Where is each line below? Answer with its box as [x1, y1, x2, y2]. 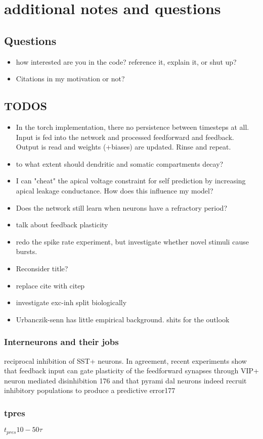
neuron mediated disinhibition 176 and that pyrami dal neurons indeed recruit [4, 375, 247, 385]
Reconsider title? [16, 263, 68, 273]
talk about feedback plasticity [16, 219, 108, 230]
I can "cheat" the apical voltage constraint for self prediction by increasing [16, 175, 246, 186]
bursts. [16, 246, 37, 257]
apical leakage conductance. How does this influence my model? [16, 185, 213, 196]
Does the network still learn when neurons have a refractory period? [16, 202, 227, 213]
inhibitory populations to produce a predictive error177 [4, 385, 176, 396]
